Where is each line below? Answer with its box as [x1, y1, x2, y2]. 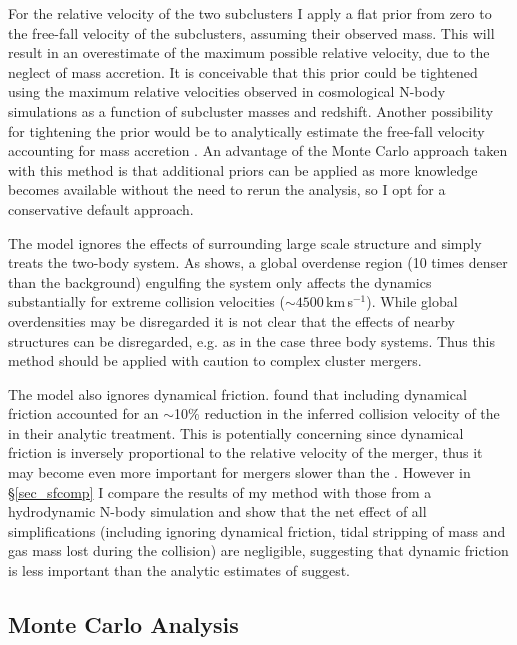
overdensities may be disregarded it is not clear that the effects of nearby [8, 310, 455, 331]
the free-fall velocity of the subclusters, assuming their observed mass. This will [8, 22, 495, 43]
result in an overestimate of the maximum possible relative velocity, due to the [8, 42, 490, 63]
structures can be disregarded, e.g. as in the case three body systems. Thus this [8, 330, 496, 351]
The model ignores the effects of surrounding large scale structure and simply [8, 232, 482, 253]
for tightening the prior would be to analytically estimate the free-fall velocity [8, 120, 485, 141]
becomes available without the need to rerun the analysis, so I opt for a [8, 179, 446, 200]
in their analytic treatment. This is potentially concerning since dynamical [8, 422, 464, 443]
